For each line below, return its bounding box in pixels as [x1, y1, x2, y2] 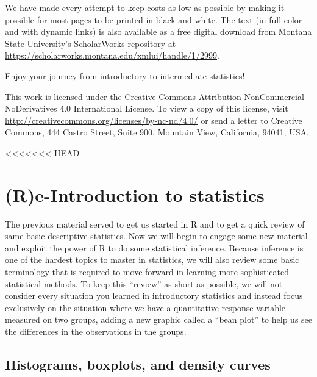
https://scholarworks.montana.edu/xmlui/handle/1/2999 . [5, 49, 219, 62]
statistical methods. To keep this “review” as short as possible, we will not [5, 277, 283, 290]
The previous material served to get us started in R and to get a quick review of [5, 217, 305, 230]
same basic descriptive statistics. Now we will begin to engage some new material [5, 229, 308, 242]
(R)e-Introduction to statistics [5, 182, 265, 207]
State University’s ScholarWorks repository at [5, 37, 176, 49]
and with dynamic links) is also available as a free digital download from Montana [5, 25, 312, 38]
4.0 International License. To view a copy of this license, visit [60, 102, 288, 115]
